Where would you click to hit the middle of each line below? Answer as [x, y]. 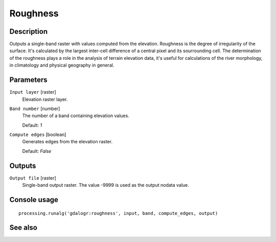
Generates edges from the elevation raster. [67, 142]
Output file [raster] [33, 178]
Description [29, 31]
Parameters [28, 80]
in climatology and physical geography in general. [62, 65]
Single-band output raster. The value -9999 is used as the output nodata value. [106, 185]
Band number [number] [35, 108]
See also [24, 228]
